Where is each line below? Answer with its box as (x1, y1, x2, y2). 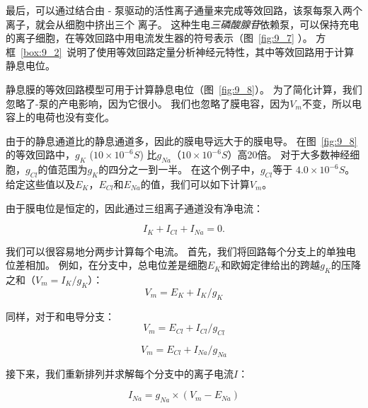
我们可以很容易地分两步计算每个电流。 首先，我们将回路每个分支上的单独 (6, 243, 346, 258)
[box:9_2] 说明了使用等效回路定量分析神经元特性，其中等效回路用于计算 (21, 44, 355, 59)
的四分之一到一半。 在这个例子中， (98, 162, 260, 177)
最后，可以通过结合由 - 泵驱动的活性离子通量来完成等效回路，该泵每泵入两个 (6, 3, 362, 17)
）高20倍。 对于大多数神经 (227, 147, 350, 162)
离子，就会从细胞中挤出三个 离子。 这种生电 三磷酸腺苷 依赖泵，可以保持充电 (6, 16, 360, 31)
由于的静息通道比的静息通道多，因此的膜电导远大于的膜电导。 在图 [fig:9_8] (6, 133, 357, 148)
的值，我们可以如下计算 (140, 176, 250, 191)
